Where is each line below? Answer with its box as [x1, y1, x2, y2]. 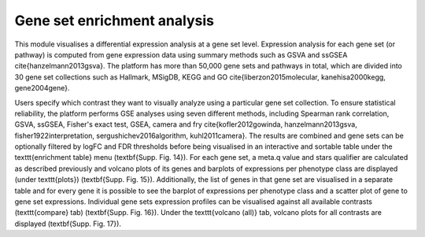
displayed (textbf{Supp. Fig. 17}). [14, 219, 122, 228]
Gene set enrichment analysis [14, 12, 214, 29]
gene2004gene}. [14, 83, 70, 93]
